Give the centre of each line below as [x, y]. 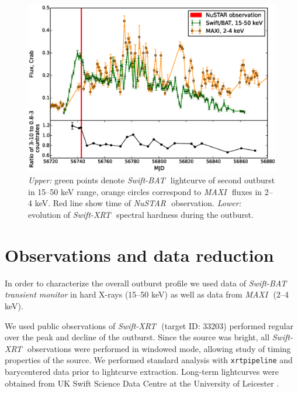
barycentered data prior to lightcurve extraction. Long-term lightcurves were [142, 372]
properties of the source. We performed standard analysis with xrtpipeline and [149, 360]
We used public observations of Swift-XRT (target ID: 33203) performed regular [149, 325]
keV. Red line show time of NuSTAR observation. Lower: [138, 203]
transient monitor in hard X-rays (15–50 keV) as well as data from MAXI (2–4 [147, 294]
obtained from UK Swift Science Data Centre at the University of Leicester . [142, 383]
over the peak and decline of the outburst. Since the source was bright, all [137, 337]
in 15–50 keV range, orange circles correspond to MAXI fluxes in [145, 191]
